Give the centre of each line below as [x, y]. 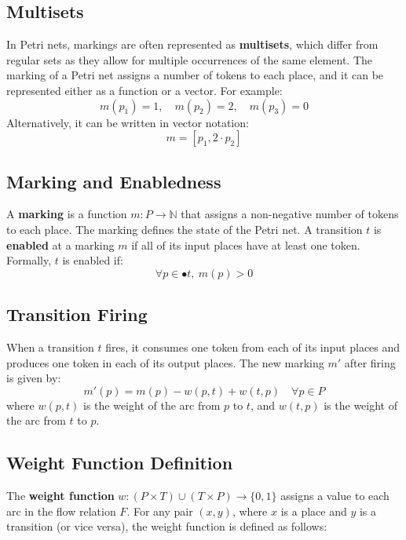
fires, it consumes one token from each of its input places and [253, 347]
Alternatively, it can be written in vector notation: [128, 122]
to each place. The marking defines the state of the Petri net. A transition [185, 229]
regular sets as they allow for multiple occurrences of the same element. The [190, 59]
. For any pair [160, 511]
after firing [370, 362]
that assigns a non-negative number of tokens [290, 214]
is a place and [314, 511]
